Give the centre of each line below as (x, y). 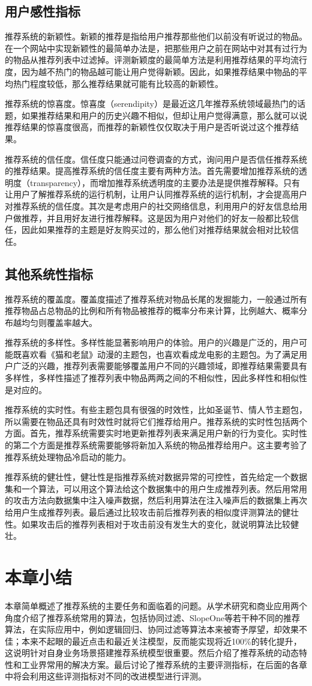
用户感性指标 (43, 11)
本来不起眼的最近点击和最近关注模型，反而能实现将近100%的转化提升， (161, 641)
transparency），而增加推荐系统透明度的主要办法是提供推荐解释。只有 (165, 182)
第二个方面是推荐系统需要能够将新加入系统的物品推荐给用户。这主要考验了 (160, 445)
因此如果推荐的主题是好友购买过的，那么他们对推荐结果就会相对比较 (156, 230)
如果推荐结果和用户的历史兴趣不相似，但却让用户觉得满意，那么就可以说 (164, 115)
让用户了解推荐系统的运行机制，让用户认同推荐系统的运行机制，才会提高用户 (156, 194)
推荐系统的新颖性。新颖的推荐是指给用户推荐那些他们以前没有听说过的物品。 (156, 36)
